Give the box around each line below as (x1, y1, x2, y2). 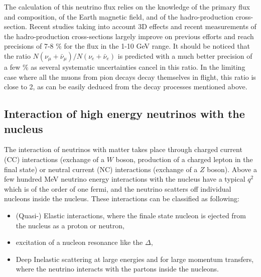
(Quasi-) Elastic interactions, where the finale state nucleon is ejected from (16, 210, 246, 220)
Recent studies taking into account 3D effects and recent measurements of (29, 21, 256, 32)
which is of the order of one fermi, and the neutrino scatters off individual (4, 183, 231, 194)
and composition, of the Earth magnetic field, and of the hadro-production (4, 11, 234, 22)
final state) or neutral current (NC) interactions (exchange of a (4, 164, 198, 174)
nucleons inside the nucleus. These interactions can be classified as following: (4, 193, 239, 204)
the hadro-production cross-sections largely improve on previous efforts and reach (4, 31, 254, 41)
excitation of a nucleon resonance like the (16, 237, 143, 247)
